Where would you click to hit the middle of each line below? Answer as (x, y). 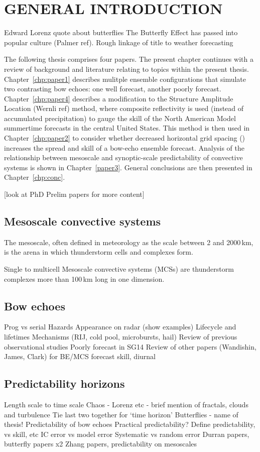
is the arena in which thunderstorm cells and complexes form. (99, 252)
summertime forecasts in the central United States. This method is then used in (127, 128)
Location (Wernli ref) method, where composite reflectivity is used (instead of (124, 108)
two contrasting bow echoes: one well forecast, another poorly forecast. (113, 89)
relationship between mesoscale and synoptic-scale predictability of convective (123, 157)
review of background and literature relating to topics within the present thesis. (126, 69)
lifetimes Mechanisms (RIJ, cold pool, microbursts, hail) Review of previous (121, 336)
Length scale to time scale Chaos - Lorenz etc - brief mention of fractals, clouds (126, 404)
